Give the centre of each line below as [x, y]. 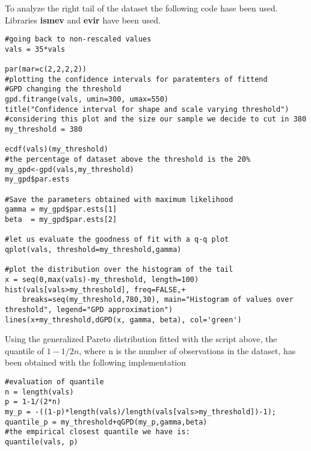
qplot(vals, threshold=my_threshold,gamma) [93, 249]
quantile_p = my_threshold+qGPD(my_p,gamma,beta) [106, 422]
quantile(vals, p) [42, 442]
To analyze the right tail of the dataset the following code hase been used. [141, 8]
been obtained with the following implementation [96, 362]
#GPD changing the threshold [63, 89]
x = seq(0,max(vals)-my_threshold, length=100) [102, 279]
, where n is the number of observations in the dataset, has [187, 350]
